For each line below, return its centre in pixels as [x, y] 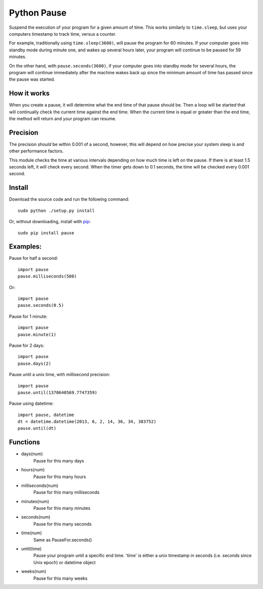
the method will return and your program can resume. [63, 118]
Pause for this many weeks [60, 578]
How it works [29, 94]
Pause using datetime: [31, 403]
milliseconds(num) [40, 485]
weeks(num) [34, 571]
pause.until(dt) [37, 428]
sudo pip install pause [46, 233]
